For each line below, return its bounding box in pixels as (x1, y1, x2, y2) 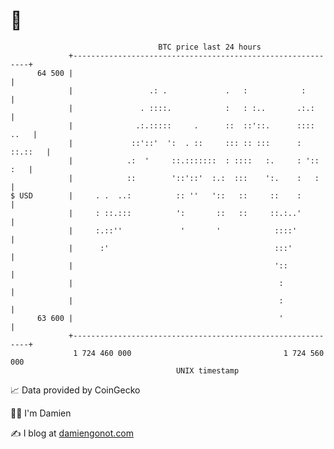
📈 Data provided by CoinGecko (10, 384, 141, 396)
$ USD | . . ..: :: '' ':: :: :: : (10, 190, 302, 201)
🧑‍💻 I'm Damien (10, 407, 72, 419)
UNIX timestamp (175, 365, 240, 376)
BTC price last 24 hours (158, 42, 262, 52)
